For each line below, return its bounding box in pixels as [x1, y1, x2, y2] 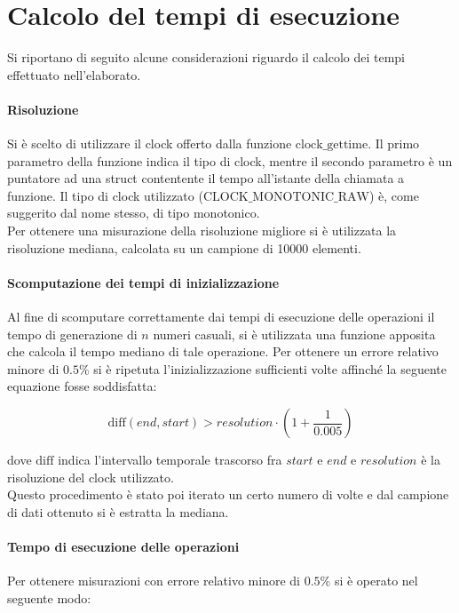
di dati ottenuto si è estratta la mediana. [7, 502, 229, 521]
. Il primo [368, 134, 420, 153]
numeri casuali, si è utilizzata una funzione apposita [153, 324, 436, 343]
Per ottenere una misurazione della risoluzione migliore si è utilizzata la [7, 221, 397, 240]
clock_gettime [295, 139, 368, 152]
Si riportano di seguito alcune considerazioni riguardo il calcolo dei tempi [7, 48, 405, 67]
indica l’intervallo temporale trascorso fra [58, 450, 282, 469]
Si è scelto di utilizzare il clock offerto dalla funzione [7, 134, 292, 153]
